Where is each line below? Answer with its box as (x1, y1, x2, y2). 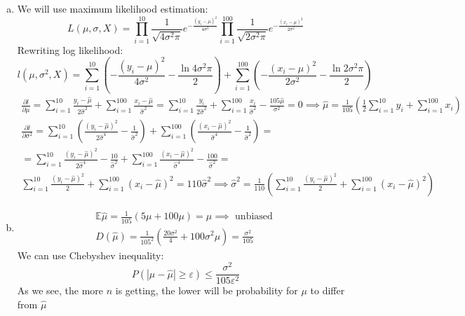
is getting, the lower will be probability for (115, 283, 298, 298)
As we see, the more (17, 283, 104, 298)
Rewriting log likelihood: (17, 42, 123, 57)
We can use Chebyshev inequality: (17, 247, 164, 262)
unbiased (235, 212, 273, 222)
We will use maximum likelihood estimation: (17, 1, 208, 15)
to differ (310, 283, 345, 298)
